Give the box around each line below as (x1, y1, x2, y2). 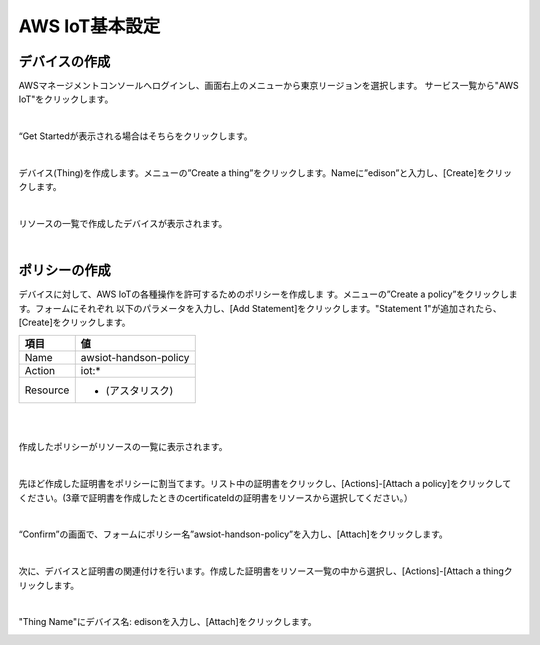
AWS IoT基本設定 (18, 15, 161, 37)
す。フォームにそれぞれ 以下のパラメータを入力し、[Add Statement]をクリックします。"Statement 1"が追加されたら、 (18, 302, 502, 314)
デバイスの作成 (18, 53, 111, 70)
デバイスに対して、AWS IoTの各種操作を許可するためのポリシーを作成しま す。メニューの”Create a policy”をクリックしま (18, 288, 519, 300)
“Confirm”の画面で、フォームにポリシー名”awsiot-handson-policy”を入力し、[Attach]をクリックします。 (18, 528, 449, 540)
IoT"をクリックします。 (18, 93, 114, 105)
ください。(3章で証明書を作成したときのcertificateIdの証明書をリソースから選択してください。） (18, 491, 414, 504)
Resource (24, 383, 70, 397)
